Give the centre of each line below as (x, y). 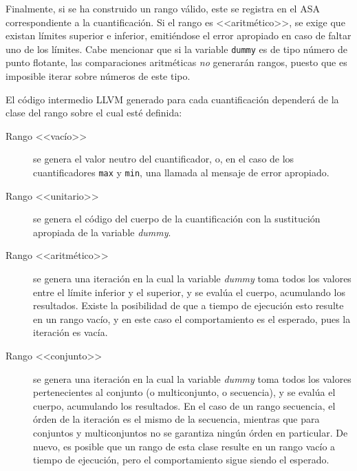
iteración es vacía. (71, 332)
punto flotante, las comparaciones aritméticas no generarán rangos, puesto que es (176, 62)
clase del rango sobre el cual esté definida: (94, 113)
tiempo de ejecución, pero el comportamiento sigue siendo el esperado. (181, 460)
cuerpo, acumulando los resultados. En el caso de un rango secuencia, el (184, 405)
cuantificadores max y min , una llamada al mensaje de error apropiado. (181, 172)
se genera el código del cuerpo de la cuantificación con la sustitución (177, 219)
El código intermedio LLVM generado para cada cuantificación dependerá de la (172, 99)
